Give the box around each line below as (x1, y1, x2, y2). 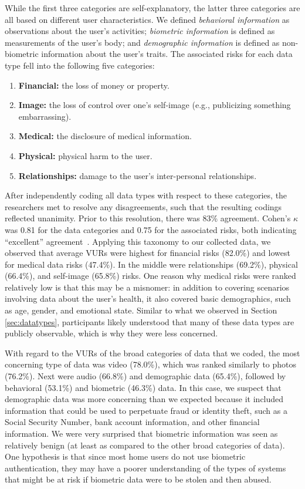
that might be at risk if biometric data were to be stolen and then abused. (5, 473, 272, 485)
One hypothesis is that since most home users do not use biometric (5, 450, 246, 463)
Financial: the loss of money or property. (18, 79, 170, 91)
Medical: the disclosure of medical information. (18, 130, 192, 142)
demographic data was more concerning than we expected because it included (5, 393, 284, 405)
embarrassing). (18, 110, 72, 122)
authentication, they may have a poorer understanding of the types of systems (5, 461, 286, 474)
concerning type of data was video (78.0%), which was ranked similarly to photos (5, 358, 297, 370)
